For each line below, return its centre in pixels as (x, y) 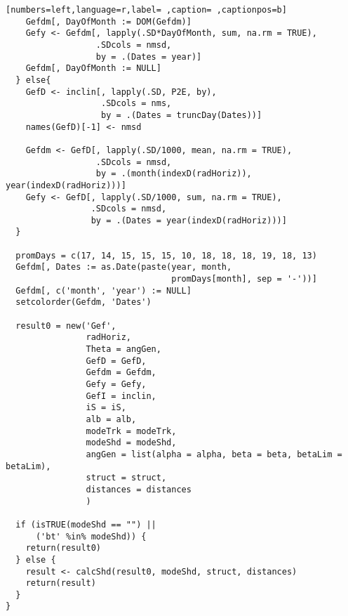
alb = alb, (111, 419)
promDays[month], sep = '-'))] (244, 279)
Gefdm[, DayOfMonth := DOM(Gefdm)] (108, 21)
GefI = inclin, (121, 396)
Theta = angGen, (123, 349)
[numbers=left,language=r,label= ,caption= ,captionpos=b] (146, 10)
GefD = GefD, (116, 361)
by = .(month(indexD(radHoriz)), (174, 174)
